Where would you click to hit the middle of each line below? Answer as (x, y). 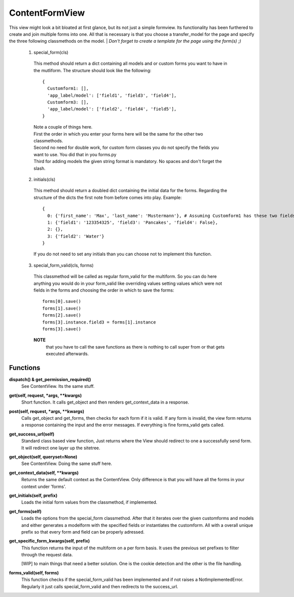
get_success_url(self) (32, 434)
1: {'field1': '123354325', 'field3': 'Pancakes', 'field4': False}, (133, 222)
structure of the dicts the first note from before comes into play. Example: (108, 197)
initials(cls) (45, 179)
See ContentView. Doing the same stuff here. (67, 463)
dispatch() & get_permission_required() (50, 380)
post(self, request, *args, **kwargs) (47, 411)
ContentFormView (47, 13)
